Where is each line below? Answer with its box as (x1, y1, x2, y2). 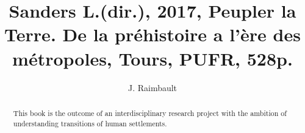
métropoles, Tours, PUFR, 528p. (12, 46, 293, 70)
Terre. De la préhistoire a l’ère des (4, 22, 301, 47)
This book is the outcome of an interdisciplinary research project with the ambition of (13, 107, 287, 118)
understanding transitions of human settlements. (13, 118, 167, 128)
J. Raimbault (127, 81, 178, 94)
